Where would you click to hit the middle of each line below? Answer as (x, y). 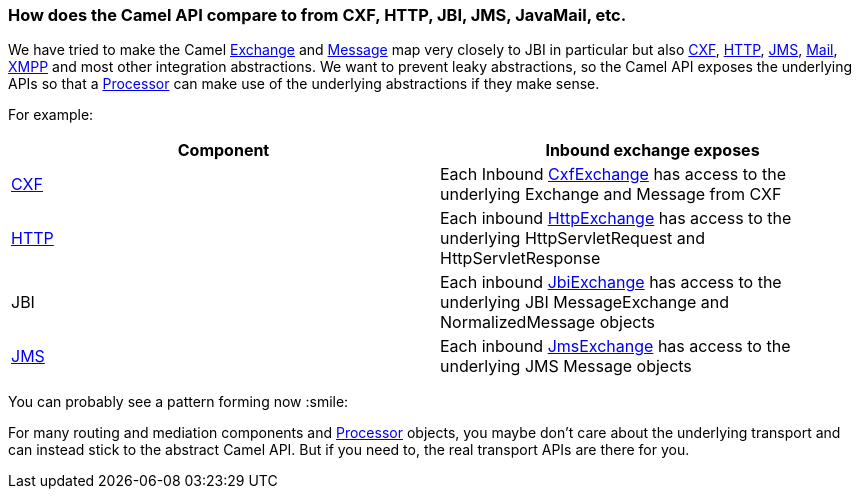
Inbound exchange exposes (652, 150)
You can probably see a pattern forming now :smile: (178, 402)
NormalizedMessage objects (547, 322)
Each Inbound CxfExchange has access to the (613, 174)
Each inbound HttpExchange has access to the (616, 218)
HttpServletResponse (520, 258)
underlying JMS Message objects (566, 366)
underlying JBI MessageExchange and (584, 302)
